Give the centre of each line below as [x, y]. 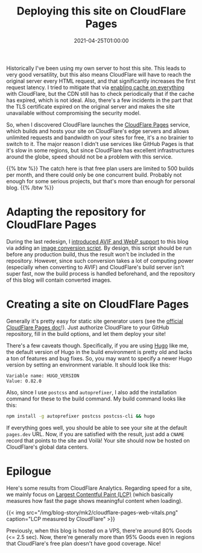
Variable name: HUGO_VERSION [43, 376]
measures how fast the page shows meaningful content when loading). [94, 501]
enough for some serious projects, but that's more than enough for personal [101, 181]
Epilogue [29, 471]
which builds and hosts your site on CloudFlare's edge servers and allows [98, 131]
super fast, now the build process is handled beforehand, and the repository [101, 273]
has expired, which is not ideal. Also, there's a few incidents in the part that [99, 100]
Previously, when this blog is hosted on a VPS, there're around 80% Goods [99, 530]
